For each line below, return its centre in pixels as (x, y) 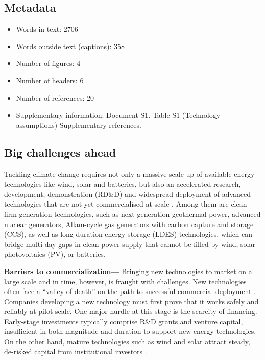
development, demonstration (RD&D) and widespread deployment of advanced (128, 194)
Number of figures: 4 (48, 63)
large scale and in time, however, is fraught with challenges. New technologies (125, 281)
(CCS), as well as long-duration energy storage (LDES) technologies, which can (128, 234)
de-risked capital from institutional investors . (76, 351)
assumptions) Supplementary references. (79, 125)
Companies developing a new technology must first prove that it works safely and (131, 301)
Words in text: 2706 (47, 29)
